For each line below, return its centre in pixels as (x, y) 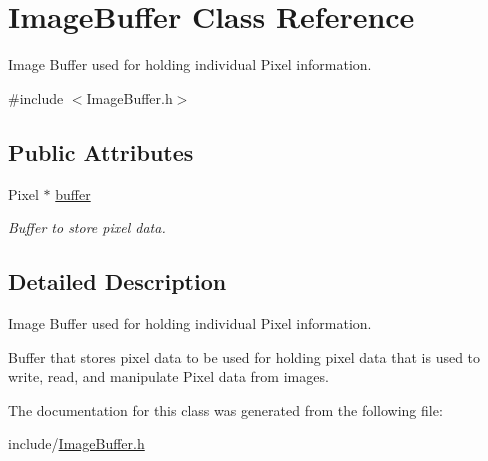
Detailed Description (117, 281)
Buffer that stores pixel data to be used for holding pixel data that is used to (244, 356)
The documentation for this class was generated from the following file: (225, 409)
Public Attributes (101, 151)
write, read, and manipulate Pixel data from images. (168, 376)
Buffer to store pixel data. (87, 227)
